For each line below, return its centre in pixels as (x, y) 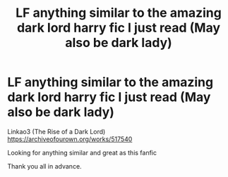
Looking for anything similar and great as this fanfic (82, 152)
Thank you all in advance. (45, 166)
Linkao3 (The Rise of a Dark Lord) (56, 131)
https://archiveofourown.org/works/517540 (70, 139)
